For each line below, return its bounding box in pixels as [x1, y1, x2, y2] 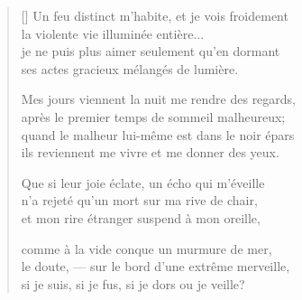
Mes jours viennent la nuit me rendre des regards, [21, 89, 297, 108]
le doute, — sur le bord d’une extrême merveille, [21, 257, 290, 276]
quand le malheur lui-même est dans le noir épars [21, 125, 295, 144]
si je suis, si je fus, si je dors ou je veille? [21, 274, 245, 293]
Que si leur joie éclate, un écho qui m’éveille [21, 173, 265, 192]
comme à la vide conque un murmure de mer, [21, 239, 272, 258]
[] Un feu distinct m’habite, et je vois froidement [21, 6, 288, 24]
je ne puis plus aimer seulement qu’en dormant [21, 42, 280, 61]
